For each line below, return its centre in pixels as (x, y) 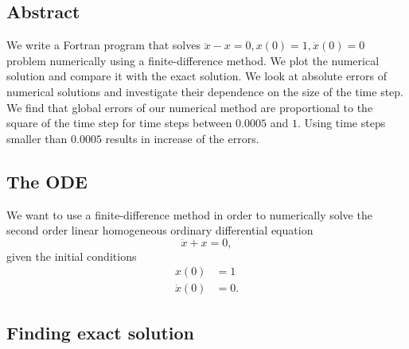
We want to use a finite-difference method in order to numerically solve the (189, 214)
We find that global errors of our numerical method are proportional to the (190, 107)
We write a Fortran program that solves (103, 45)
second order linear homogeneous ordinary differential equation (160, 230)
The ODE (47, 181)
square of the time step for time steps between (119, 123)
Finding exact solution (100, 332)
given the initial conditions (72, 256)
